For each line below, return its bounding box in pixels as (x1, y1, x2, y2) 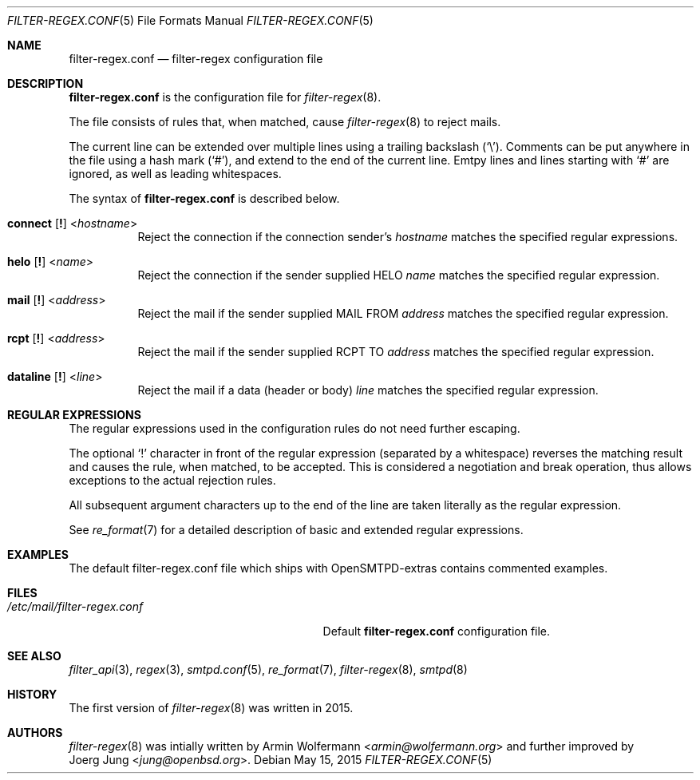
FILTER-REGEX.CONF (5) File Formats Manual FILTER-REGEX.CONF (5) (7, 14, 374, 27)
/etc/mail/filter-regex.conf (7, 600, 144, 613)
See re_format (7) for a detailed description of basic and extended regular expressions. (69, 523, 524, 536)
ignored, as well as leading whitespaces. (69, 167, 282, 180)
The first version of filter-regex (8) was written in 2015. (69, 701, 354, 715)
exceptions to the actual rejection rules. (69, 473, 276, 487)
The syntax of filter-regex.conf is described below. (69, 192, 340, 205)
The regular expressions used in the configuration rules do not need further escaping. (69, 422, 520, 435)
